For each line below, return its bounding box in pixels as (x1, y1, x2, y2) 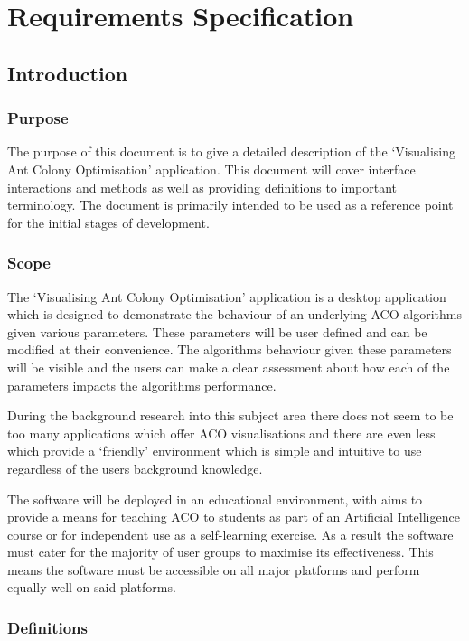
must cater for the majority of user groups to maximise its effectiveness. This (7, 542, 434, 561)
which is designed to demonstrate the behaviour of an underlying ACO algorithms (7, 305, 462, 324)
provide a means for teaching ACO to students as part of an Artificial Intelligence (7, 507, 460, 526)
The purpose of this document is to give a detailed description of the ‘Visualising (7, 142, 455, 161)
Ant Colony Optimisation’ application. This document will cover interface (7, 159, 416, 178)
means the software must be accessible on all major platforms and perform (7, 560, 420, 579)
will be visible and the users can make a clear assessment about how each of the (7, 357, 450, 376)
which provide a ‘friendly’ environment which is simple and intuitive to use (7, 441, 422, 460)
